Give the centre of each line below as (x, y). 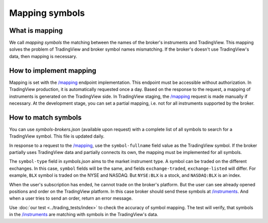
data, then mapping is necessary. (43, 56)
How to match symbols (45, 117)
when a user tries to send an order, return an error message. (71, 198)
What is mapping (36, 31)
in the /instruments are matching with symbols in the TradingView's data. (84, 215)
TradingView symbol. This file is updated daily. (57, 136)
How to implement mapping (53, 70)
